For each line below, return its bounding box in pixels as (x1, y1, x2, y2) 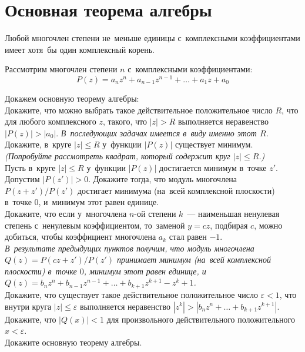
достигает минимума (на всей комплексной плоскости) (77, 184, 275, 196)
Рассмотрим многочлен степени (5, 63, 118, 75)
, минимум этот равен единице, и (83, 264, 206, 277)
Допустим (5, 173, 40, 185)
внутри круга (5, 300, 52, 312)
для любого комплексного (5, 115, 96, 128)
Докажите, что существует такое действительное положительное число (5, 288, 258, 300)
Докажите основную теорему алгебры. (5, 336, 142, 348)
